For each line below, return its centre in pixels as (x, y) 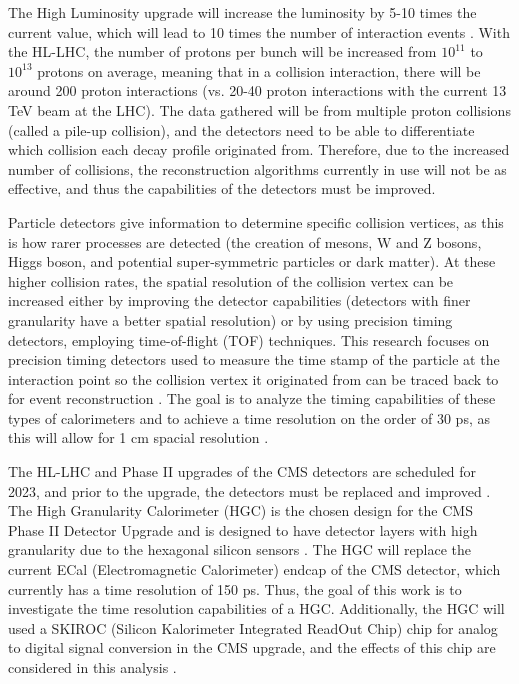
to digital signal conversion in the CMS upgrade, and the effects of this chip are (252, 647)
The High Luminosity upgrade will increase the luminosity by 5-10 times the (242, 12)
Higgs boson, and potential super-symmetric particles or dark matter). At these (252, 261)
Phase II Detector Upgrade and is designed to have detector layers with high (243, 529)
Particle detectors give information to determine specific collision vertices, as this (256, 221)
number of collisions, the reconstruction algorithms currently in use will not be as (257, 168)
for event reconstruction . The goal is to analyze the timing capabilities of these (252, 398)
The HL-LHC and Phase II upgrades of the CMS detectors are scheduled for (242, 471)
